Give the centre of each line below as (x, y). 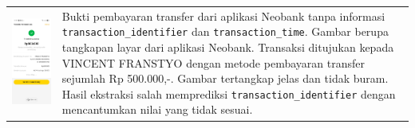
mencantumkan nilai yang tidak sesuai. (157, 109)
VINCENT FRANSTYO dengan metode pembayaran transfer (213, 62)
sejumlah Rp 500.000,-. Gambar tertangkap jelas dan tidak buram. (225, 78)
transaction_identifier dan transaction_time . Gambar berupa (225, 31)
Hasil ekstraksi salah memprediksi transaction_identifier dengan (229, 93)
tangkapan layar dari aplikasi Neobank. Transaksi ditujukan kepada (228, 47)
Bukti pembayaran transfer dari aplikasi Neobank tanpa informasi (223, 16)
